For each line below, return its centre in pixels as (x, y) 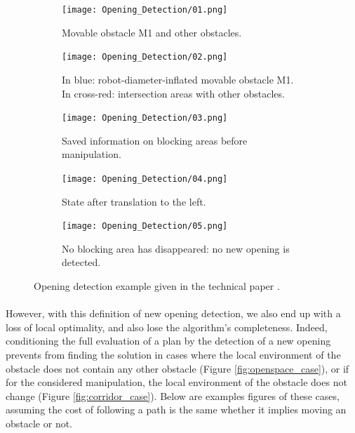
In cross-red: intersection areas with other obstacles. (173, 93)
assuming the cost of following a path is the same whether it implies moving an (176, 409)
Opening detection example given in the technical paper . (157, 286)
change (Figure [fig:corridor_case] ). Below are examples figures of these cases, (173, 395)
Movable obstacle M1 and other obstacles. (152, 32)
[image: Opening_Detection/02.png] (145, 57)
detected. (81, 262)
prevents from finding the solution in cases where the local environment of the (173, 354)
